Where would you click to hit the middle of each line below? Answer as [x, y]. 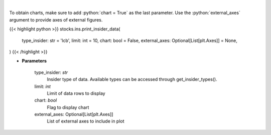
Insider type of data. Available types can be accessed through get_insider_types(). [132, 79]
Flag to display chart [68, 107]
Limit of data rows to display [76, 93]
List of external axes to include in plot [86, 121]
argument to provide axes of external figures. [56, 19]
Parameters [34, 61]
